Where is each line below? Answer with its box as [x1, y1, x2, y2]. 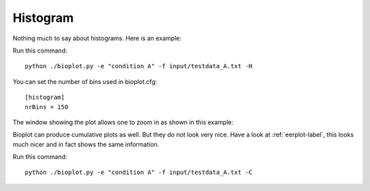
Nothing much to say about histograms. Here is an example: [12, 34, 182, 42]
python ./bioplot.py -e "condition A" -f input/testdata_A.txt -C [25, 168, 253, 177]
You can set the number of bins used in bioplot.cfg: [12, 77, 158, 85]
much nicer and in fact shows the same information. [12, 140, 160, 148]
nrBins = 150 [25, 103, 69, 111]
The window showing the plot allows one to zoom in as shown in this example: [12, 118, 234, 126]
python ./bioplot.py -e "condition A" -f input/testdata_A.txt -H [25, 62, 253, 70]
